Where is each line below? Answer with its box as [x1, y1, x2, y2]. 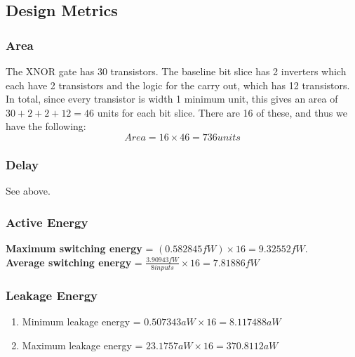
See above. [6, 183, 51, 198]
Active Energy [6, 213, 88, 231]
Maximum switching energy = [6, 241, 154, 255]
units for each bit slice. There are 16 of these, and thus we [97, 105, 347, 119]
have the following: [6, 119, 86, 134]
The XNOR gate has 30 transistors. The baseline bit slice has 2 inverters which [6, 64, 347, 78]
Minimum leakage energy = [22, 314, 141, 329]
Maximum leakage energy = [22, 337, 143, 352]
